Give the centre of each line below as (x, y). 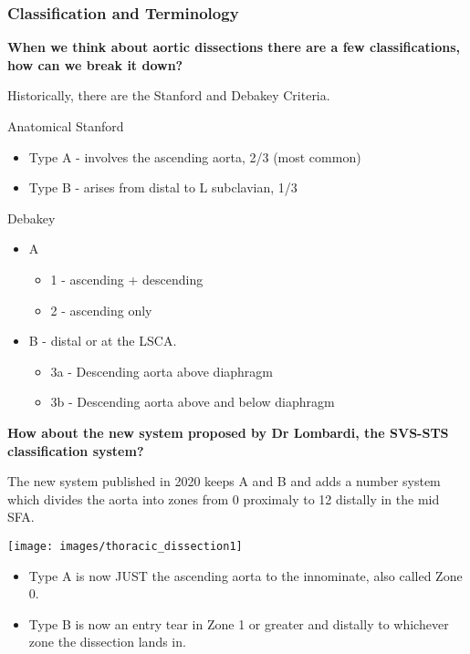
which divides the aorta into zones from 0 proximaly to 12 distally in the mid (224, 498)
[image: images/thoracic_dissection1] (125, 546)
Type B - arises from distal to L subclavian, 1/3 (163, 187)
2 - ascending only (101, 310)
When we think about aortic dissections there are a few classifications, (234, 47)
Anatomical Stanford (66, 126)
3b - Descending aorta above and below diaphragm (193, 402)
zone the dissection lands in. (107, 642)
